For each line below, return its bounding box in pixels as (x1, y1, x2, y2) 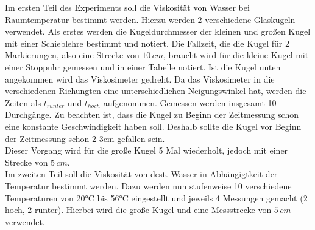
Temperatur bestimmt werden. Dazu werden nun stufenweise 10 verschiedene (5, 179, 292, 192)
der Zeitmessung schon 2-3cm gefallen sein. (5, 132, 165, 144)
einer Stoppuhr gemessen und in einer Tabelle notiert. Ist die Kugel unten (5, 60, 281, 73)
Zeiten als (5, 96, 41, 109)
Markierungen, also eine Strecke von (5, 49, 140, 61)
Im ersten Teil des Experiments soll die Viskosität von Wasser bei (5, 1, 250, 13)
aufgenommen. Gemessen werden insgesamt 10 (103, 96, 277, 109)
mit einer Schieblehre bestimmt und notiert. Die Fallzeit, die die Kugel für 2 (5, 36, 289, 49)
